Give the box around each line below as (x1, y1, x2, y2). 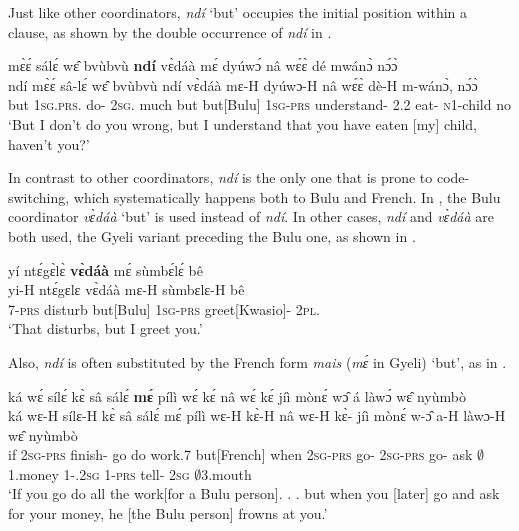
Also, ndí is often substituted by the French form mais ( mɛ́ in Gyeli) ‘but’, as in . (8, 351, 507, 372)
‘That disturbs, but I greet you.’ (8, 318, 203, 339)
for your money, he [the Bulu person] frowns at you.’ (8, 503, 328, 524)
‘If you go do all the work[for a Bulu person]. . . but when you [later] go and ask (8, 483, 500, 504)
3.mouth (201, 463, 252, 484)
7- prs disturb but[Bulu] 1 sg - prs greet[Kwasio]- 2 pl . (8, 298, 320, 319)
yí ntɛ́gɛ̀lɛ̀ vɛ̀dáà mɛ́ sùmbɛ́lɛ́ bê (8, 259, 203, 280)
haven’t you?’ (8, 133, 90, 154)
